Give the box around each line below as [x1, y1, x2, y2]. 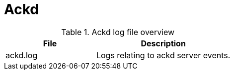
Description [141, 38, 186, 48]
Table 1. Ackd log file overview [61, 27, 175, 37]
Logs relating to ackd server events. [96, 50, 231, 60]
